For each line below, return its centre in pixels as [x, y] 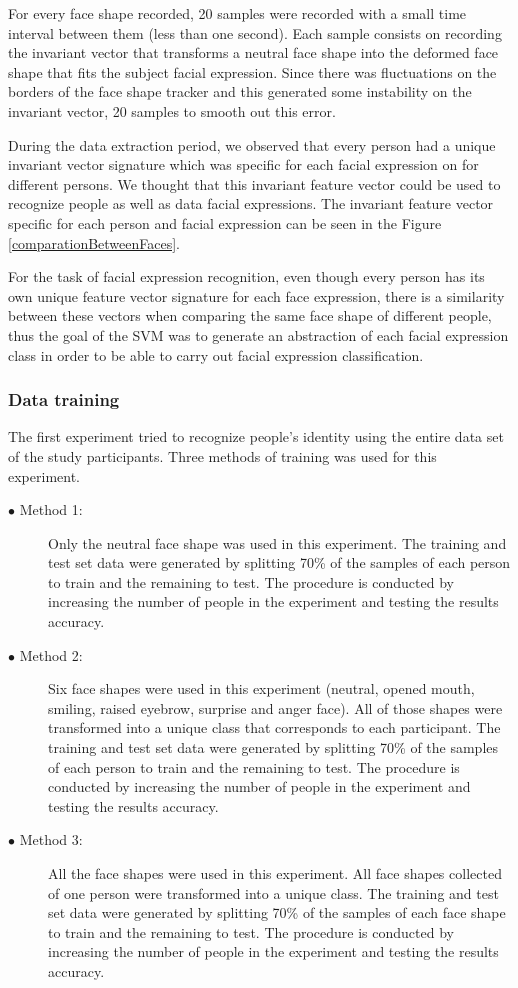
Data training [64, 399]
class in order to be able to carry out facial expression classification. [216, 354]
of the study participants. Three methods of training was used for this [222, 455]
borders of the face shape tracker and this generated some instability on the [240, 91]
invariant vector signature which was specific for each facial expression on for [243, 164]
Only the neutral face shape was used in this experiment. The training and [277, 542]
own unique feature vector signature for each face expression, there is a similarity [256, 295]
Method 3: [51, 839]
